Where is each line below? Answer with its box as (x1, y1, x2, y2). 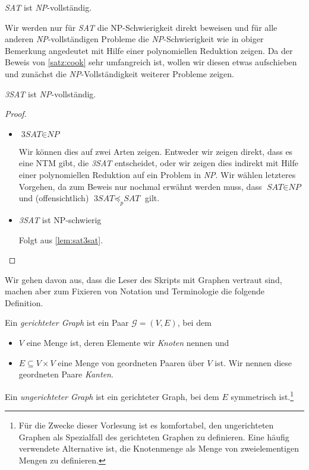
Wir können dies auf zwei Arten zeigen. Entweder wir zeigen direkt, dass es (18, 145, 293, 157)
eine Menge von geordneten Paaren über (58, 356, 204, 369)
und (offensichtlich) (18, 192, 89, 204)
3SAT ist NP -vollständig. (5, 87, 96, 100)
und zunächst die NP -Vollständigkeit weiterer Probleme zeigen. (5, 67, 234, 80)
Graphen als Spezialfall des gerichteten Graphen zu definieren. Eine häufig (18, 430, 289, 443)
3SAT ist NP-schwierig (18, 213, 102, 226)
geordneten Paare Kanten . (18, 368, 113, 380)
